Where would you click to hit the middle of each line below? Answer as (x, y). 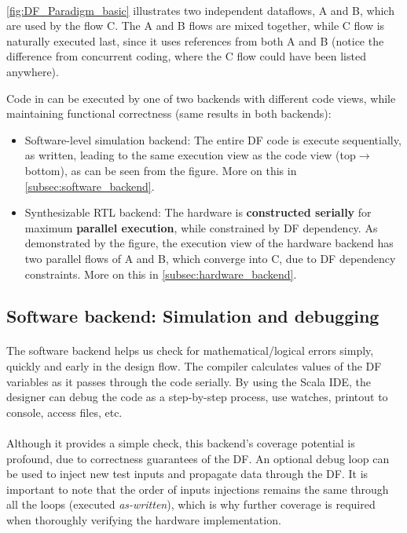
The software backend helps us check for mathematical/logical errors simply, (190, 350)
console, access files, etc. (64, 412)
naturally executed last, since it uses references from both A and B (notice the (195, 40)
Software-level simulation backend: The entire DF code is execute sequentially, (213, 139)
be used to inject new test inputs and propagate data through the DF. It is (187, 474)
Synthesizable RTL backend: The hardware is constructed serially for (198, 212)
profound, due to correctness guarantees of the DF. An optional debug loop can (198, 458)
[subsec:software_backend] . (90, 186)
